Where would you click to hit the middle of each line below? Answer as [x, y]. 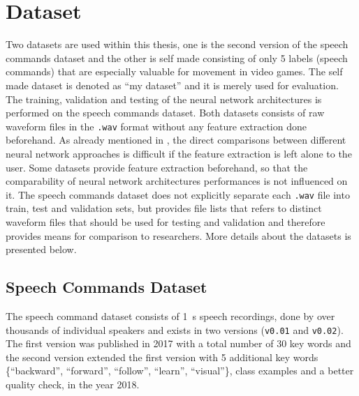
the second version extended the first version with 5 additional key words [162, 357]
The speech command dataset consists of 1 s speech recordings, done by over [170, 315]
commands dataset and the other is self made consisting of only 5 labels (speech [177, 58]
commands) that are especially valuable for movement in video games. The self [174, 71]
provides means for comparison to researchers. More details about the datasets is [178, 235]
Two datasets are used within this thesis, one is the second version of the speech [177, 44]
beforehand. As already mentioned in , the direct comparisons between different [176, 140]
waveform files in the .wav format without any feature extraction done [156, 126]
